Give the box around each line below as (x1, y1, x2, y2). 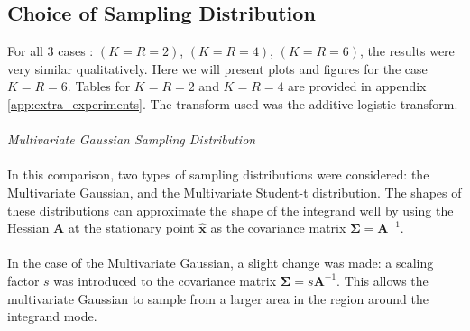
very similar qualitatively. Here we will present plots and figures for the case (7, 59, 428, 78)
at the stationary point (68, 218, 195, 237)
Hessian (7, 218, 50, 237)
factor (7, 271, 40, 290)
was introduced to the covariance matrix (53, 271, 277, 290)
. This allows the (336, 271, 429, 290)
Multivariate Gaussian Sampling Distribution (7, 130, 256, 149)
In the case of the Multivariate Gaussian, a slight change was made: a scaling (7, 253, 434, 272)
